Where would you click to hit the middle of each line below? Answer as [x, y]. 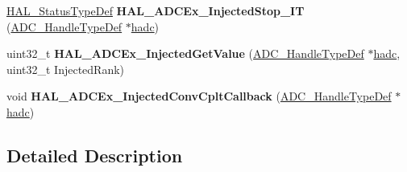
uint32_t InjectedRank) [66, 69]
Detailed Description [95, 155]
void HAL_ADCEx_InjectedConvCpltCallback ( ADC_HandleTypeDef [199, 96]
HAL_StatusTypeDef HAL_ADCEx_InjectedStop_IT [156, 10]
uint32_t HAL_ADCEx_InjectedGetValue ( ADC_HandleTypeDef [185, 53]
